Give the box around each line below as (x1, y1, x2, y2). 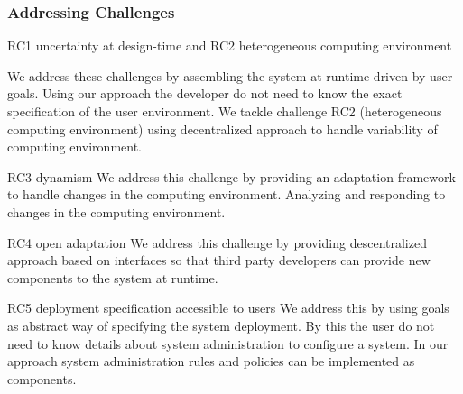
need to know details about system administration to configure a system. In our (7, 334, 449, 353)
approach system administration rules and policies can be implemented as (7, 352, 415, 371)
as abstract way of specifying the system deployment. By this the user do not (7, 316, 435, 334)
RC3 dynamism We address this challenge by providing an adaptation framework (7, 167, 456, 186)
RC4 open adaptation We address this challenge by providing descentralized (7, 233, 427, 252)
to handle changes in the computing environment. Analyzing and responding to (7, 185, 446, 204)
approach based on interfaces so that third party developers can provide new (7, 251, 431, 270)
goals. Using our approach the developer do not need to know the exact (7, 84, 403, 103)
